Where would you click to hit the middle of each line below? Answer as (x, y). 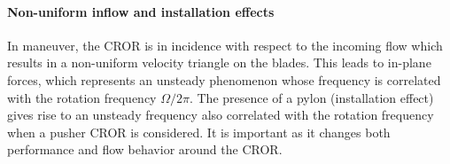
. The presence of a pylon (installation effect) (311, 97)
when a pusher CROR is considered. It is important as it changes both (199, 132)
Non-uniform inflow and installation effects (141, 11)
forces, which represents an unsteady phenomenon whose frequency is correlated (224, 79)
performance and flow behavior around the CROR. (145, 149)
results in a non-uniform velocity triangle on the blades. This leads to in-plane (219, 62)
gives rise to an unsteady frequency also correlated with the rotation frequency (221, 115)
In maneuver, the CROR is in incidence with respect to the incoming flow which (225, 45)
